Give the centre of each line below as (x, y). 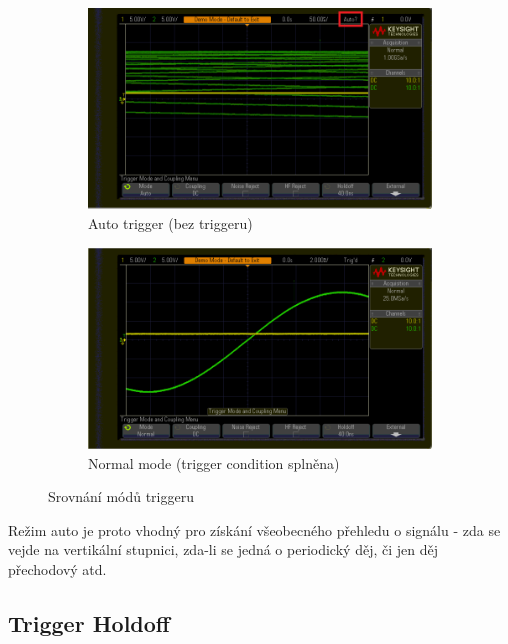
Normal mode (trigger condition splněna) (214, 462)
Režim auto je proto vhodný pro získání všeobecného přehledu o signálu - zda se (254, 529)
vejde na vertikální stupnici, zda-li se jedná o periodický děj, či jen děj (223, 549)
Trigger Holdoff (89, 622)
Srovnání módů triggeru (121, 496)
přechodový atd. (57, 568)
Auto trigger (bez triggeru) (170, 222)
